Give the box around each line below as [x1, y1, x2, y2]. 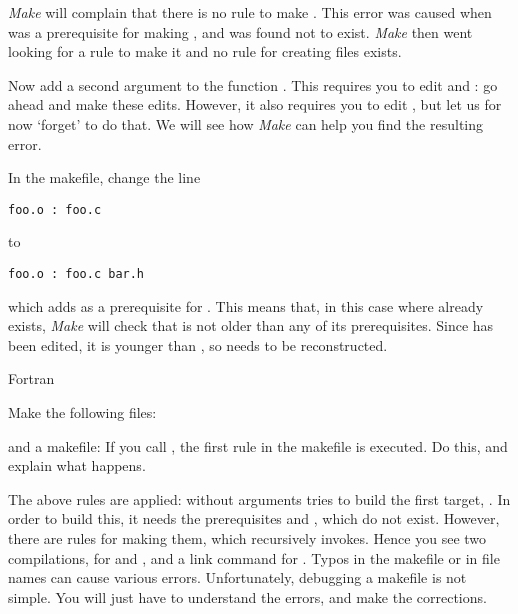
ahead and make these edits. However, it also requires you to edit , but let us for [8, 94, 502, 115]
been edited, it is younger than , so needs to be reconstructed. [8, 334, 388, 355]
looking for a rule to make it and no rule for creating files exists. [8, 41, 402, 62]
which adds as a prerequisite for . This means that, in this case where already [8, 295, 484, 316]
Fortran [8, 368, 55, 389]
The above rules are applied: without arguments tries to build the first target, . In [8, 488, 511, 509]
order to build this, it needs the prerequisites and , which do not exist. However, [8, 508, 500, 529]
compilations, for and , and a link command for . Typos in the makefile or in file [8, 547, 500, 568]
